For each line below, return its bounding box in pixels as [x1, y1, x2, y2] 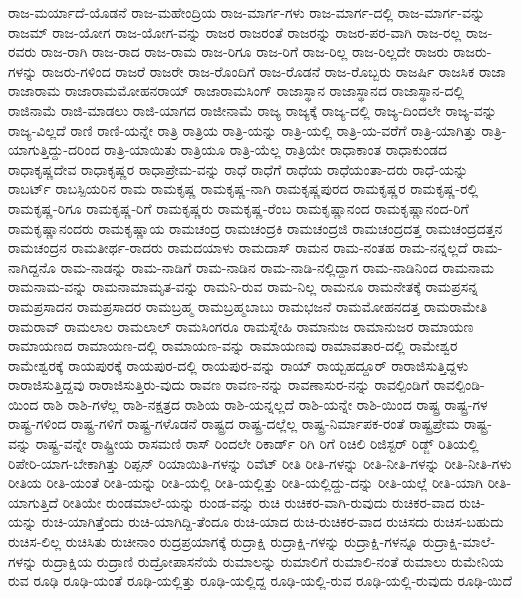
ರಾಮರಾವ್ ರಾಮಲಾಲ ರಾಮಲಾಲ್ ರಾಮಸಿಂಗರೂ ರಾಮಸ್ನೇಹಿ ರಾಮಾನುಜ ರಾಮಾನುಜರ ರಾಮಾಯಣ [8, 315, 474, 336]
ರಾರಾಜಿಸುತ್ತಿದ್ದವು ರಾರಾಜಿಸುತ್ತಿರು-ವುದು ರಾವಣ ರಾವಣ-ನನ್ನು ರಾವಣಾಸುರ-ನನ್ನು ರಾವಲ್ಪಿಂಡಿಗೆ [8, 374, 430, 395]
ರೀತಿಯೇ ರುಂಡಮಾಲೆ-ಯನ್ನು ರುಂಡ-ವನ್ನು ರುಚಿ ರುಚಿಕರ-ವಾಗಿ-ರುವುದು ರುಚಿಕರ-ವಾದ [62, 491, 455, 512]
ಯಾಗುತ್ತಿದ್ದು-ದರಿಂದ [8, 139, 100, 160]
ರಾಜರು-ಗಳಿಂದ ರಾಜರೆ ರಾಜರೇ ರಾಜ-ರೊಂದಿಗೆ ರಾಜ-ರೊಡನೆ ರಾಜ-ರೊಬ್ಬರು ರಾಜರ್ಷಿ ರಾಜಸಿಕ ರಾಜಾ [41, 60, 506, 81]
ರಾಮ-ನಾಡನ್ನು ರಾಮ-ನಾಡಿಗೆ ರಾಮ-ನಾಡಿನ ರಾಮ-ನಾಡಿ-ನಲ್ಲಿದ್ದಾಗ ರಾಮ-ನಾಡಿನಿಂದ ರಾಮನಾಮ [60, 256, 495, 277]
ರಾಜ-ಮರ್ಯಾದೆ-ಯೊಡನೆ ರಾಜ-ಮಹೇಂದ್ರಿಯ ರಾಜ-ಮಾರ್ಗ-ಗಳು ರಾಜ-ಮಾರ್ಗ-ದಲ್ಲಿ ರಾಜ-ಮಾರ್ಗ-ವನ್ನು [8, 2, 486, 22]
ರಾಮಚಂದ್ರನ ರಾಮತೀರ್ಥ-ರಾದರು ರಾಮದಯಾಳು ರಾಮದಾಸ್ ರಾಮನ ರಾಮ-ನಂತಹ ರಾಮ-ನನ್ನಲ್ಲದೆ [8, 237, 468, 258]
